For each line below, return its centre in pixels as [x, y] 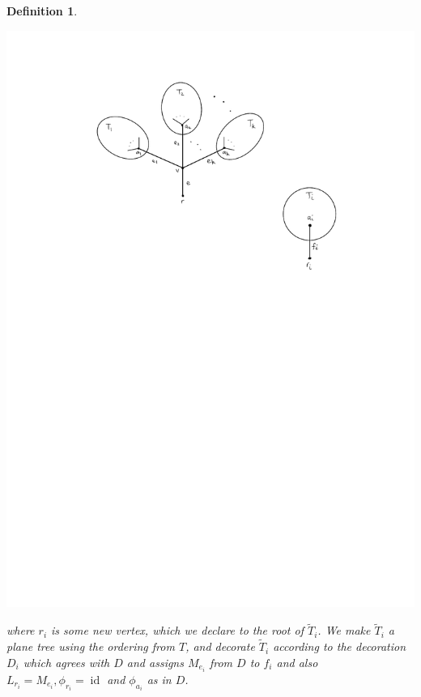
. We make [344, 630]
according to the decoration [340, 646]
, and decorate [220, 646]
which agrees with [66, 662]
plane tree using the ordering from [91, 646]
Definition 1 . [42, 11]
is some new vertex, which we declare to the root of [177, 630]
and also [297, 662]
